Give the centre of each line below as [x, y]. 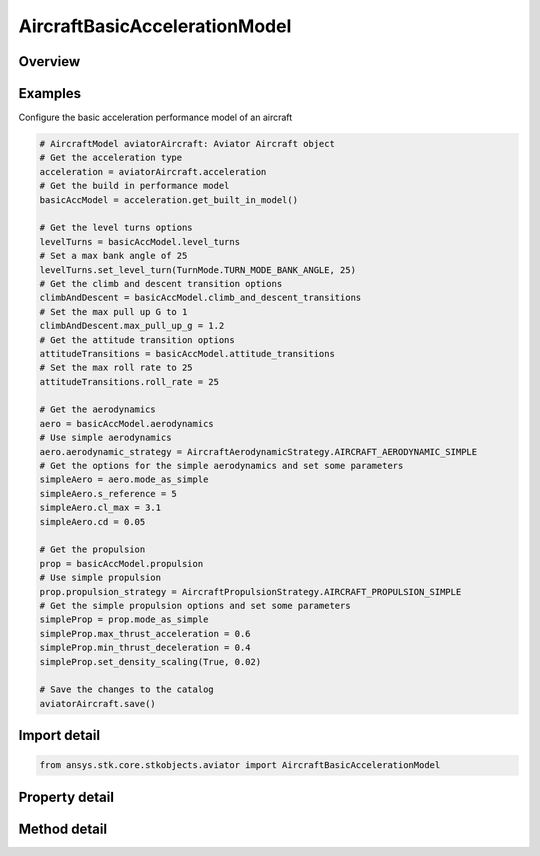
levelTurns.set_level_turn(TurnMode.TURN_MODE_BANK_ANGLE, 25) [198, 269]
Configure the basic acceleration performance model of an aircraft [155, 117]
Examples [50, 93]
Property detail [66, 796]
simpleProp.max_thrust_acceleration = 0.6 [145, 633]
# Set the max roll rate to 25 [116, 368]
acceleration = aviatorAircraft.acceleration [153, 171]
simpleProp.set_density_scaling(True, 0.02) [150, 661]
